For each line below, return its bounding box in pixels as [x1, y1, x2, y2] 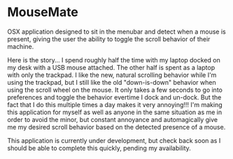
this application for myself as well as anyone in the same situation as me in [7, 108, 223, 116]
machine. [7, 42, 34, 50]
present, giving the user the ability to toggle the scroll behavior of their [7, 34, 211, 43]
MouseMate [7, 4, 79, 20]
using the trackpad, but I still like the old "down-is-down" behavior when [7, 78, 216, 86]
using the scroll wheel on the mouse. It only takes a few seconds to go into [7, 85, 223, 94]
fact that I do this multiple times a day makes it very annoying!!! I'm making [7, 100, 223, 109]
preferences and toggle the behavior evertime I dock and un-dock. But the [7, 92, 222, 102]
